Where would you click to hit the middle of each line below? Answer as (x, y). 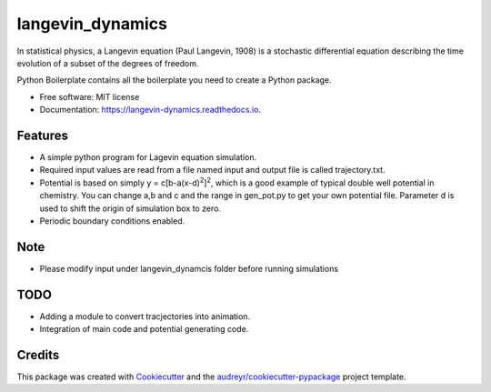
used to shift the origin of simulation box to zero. (130, 208)
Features (42, 135)
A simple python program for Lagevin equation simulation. (148, 157)
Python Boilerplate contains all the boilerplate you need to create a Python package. (174, 80)
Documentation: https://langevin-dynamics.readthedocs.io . (150, 110)
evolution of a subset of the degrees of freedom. (108, 63)
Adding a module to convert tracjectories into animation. (145, 316)
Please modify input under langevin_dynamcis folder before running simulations (189, 268)
